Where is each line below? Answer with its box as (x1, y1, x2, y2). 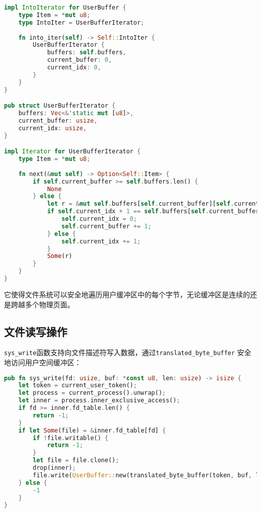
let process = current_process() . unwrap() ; (18, 389, 166, 397)
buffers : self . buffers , (47, 49, 126, 56)
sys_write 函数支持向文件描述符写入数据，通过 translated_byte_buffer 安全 (4, 347, 251, 358)
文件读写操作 (4, 323, 67, 339)
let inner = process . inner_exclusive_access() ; (18, 397, 180, 404)
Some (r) (47, 252, 73, 260)
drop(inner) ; (33, 464, 76, 472)
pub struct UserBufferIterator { (4, 102, 115, 110)
